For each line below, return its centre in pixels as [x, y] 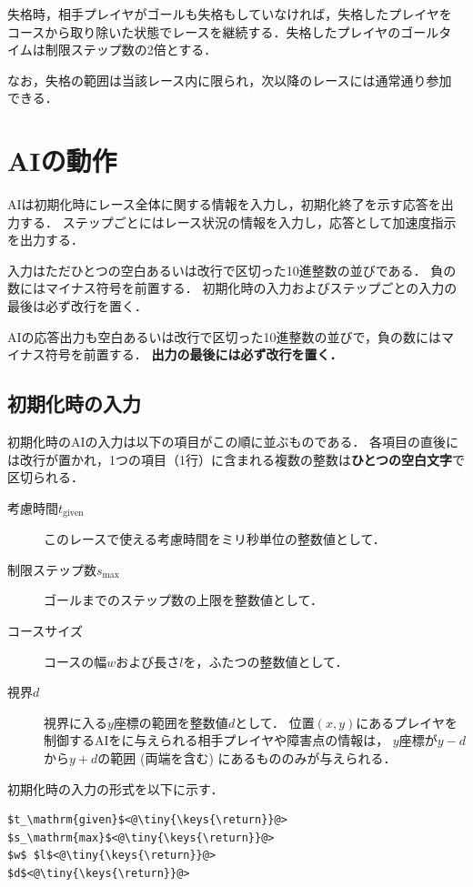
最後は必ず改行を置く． [77, 306]
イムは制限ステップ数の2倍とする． [112, 50]
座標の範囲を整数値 [171, 722]
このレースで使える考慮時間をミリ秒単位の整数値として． [215, 539]
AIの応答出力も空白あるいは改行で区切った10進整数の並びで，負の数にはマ [231, 336]
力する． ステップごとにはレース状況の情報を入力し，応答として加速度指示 [232, 222]
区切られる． [45, 477]
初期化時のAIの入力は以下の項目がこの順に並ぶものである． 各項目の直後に [233, 442]
